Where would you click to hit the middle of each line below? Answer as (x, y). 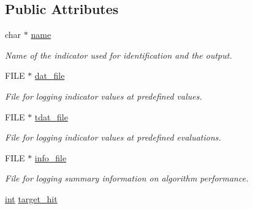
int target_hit (31, 198)
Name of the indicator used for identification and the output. (119, 55)
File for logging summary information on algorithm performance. (127, 178)
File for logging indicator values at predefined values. (104, 96)
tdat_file (51, 116)
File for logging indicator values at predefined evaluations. (113, 137)
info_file (51, 157)
